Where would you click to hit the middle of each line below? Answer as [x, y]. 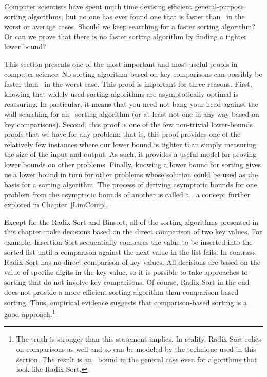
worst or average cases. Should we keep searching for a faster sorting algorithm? [130, 26]
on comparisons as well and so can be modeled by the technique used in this [136, 349]
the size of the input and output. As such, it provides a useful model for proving [130, 154]
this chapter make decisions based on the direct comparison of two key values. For [133, 232]
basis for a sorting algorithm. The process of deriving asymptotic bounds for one [131, 184]
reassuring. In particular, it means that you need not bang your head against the [131, 104]
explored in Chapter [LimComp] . [56, 204]
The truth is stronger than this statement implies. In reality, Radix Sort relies [139, 339]
